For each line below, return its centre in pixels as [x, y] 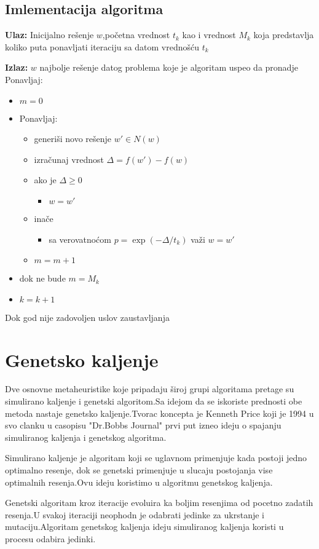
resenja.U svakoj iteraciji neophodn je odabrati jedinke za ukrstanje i [135, 514]
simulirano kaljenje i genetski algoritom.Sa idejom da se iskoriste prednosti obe [154, 401]
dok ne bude [42, 278]
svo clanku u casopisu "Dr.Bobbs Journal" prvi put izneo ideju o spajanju [143, 425]
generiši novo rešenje [73, 139]
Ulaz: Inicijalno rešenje [49, 35]
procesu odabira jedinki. [50, 538]
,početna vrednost [136, 35]
